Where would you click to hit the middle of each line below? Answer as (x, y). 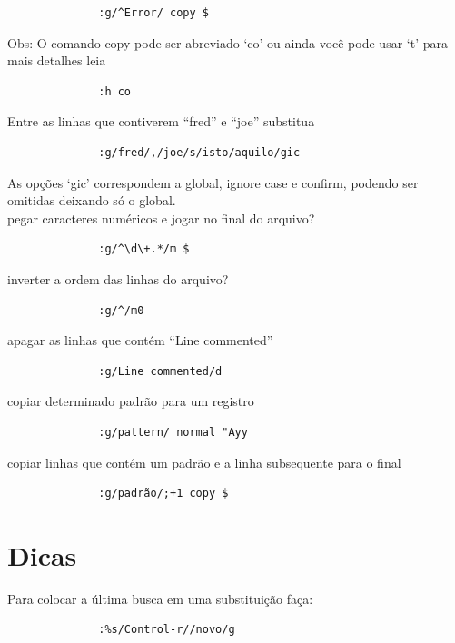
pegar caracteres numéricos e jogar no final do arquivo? (161, 218)
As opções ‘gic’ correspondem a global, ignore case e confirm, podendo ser (213, 182)
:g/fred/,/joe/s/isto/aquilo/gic (199, 152)
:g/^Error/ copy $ (153, 13)
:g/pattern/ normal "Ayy (173, 432)
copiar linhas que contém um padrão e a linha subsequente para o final (204, 462)
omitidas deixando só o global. (92, 200)
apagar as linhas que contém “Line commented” (140, 340)
